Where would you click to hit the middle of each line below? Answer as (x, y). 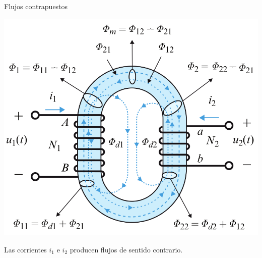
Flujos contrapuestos (36, 6)
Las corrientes (25, 249)
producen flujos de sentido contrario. (126, 249)
